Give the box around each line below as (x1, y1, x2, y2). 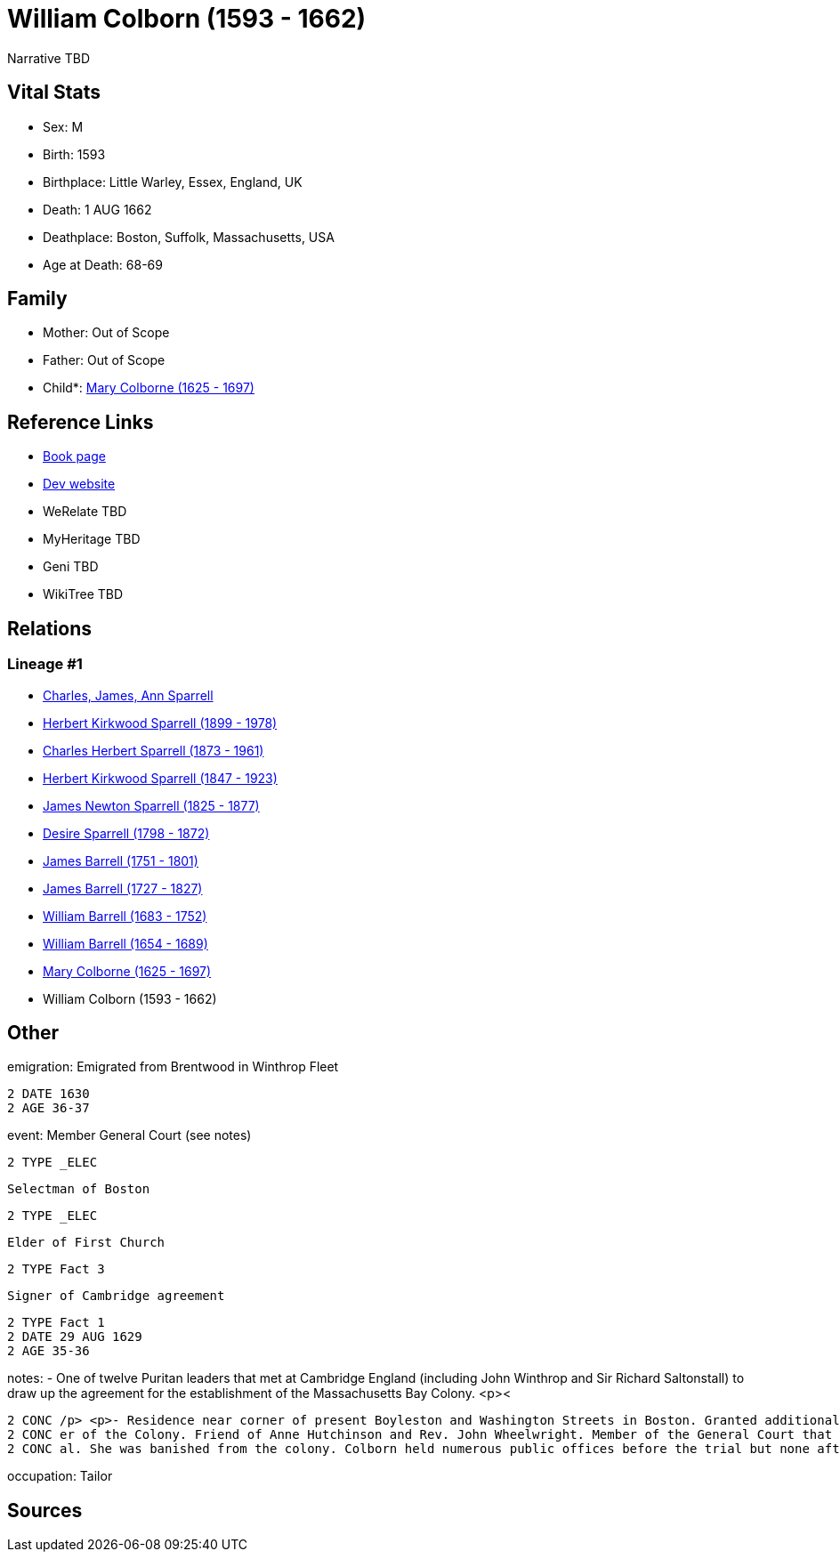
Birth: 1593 (43, 146, 106, 162)
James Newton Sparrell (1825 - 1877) (43, 797, 260, 813)
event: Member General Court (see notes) (7, 1127, 252, 1143)
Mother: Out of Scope (43, 325, 170, 341)
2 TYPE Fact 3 (7, 1262, 105, 1277)
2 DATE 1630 (7, 1086, 90, 1102)
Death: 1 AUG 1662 (43, 201, 152, 217)
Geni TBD (43, 559, 99, 575)
